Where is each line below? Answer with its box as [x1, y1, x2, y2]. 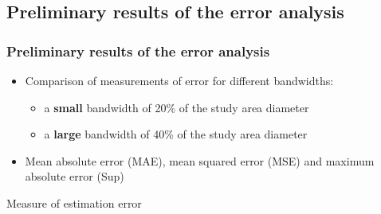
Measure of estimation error [6, 194, 142, 211]
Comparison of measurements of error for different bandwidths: [25, 72, 334, 88]
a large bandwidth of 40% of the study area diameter [44, 126, 308, 142]
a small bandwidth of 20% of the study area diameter [44, 99, 309, 115]
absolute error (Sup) [25, 168, 124, 185]
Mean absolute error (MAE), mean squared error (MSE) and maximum [25, 152, 375, 169]
